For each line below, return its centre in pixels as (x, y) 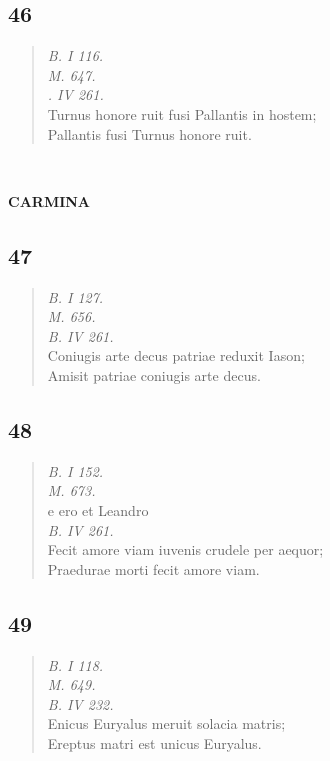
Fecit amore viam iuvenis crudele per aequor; (185, 549)
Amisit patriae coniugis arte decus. (154, 374)
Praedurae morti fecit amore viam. (153, 568)
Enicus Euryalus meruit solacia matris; (166, 723)
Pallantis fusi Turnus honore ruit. (149, 133)
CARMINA (49, 200)
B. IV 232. (80, 703)
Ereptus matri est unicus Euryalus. (154, 742)
